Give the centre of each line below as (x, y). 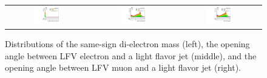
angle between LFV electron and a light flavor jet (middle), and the (131, 55)
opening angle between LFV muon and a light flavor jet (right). (123, 67)
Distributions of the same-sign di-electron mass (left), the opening (127, 44)
